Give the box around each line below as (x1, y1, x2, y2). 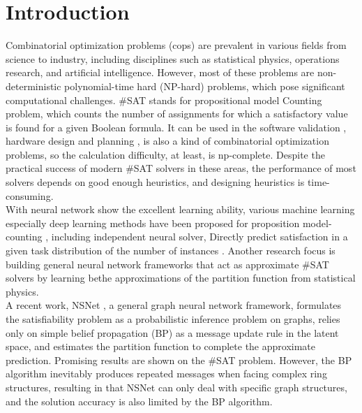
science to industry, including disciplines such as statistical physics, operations (6, 51, 340, 66)
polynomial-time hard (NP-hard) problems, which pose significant (64, 78, 345, 93)
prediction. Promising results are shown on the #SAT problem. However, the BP (6, 352, 352, 367)
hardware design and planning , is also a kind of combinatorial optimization (6, 133, 329, 148)
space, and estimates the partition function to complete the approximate (6, 339, 316, 354)
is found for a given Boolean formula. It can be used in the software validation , (6, 119, 347, 134)
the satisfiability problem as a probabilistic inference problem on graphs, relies (6, 312, 340, 326)
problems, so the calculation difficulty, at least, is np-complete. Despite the (6, 147, 325, 161)
